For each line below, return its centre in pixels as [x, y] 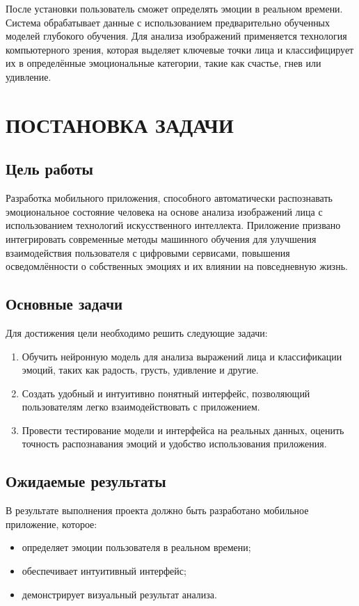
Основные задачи [64, 304]
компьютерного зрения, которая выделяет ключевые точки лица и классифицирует [180, 49]
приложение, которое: [51, 524]
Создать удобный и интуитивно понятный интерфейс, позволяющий [166, 393]
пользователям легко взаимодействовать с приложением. [141, 407]
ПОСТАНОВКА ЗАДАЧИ [120, 124]
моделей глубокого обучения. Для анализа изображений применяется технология [176, 36]
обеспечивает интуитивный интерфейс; [104, 571]
